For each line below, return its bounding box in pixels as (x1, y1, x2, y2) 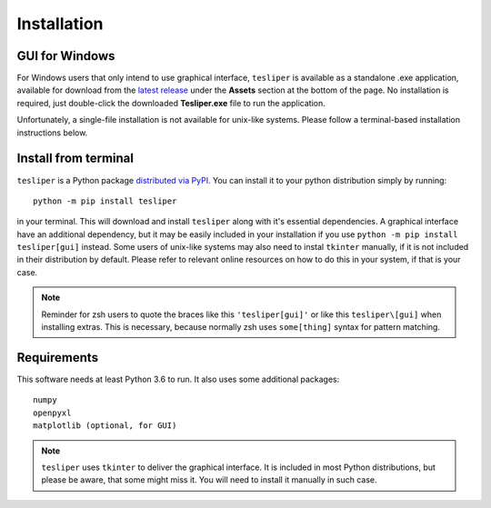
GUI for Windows (16, 48, 115, 64)
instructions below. (16, 127, 88, 138)
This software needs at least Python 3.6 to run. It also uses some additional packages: (16, 374, 340, 384)
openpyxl (33, 407, 72, 418)
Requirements (16, 350, 99, 365)
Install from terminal (16, 151, 134, 166)
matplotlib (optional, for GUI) (33, 421, 177, 431)
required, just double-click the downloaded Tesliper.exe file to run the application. (16, 97, 326, 108)
